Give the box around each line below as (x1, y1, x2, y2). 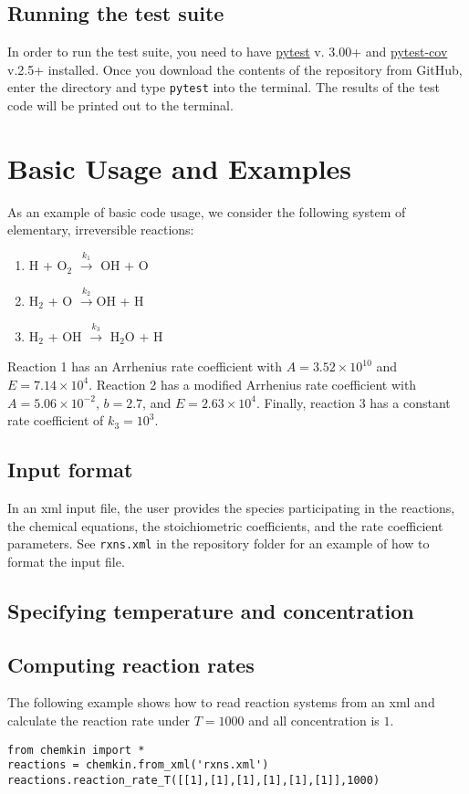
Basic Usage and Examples (7, 149, 352, 186)
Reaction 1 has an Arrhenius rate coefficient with (7, 357, 283, 376)
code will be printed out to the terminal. (7, 96, 234, 115)
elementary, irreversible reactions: (7, 220, 194, 239)
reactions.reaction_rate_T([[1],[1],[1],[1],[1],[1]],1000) (7, 773, 380, 787)
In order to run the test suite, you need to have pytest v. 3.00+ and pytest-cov (7, 42, 448, 61)
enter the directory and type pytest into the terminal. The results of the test (7, 78, 440, 97)
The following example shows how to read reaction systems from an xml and (7, 693, 435, 712)
